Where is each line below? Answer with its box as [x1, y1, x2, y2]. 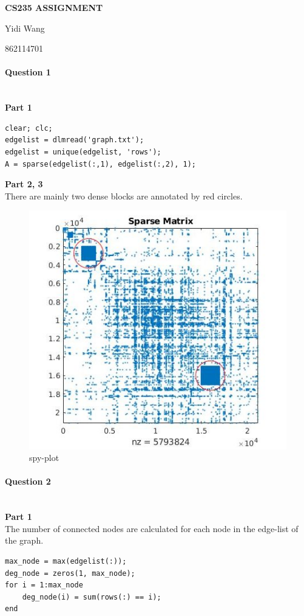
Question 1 [5, 66, 51, 78]
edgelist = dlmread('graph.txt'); [5, 136, 144, 145]
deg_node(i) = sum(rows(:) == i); [22, 592, 161, 601]
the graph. [5, 534, 44, 547]
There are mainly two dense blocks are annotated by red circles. [5, 189, 243, 202]
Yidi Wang [5, 21, 45, 34]
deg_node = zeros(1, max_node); [5, 569, 135, 578]
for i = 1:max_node [5, 581, 83, 590]
